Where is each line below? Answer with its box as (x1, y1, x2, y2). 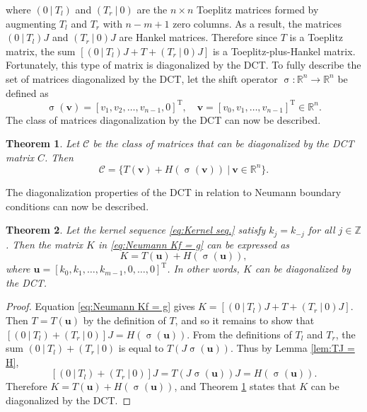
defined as (6, 85, 49, 100)
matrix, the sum (6, 43, 76, 58)
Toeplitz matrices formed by (196, 2, 319, 16)
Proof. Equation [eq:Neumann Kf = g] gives (6, 299, 195, 314)
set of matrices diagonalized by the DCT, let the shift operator (6, 71, 278, 86)
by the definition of (83, 312, 166, 327)
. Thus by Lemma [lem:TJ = (230, 341, 355, 355)
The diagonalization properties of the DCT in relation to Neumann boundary (6, 184, 342, 199)
